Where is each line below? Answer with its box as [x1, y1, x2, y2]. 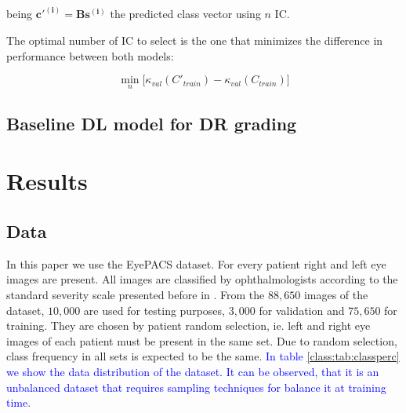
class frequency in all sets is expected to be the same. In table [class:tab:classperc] [6, 348, 400, 364]
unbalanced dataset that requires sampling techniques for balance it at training [6, 378, 386, 395]
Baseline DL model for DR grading [6, 111, 297, 135]
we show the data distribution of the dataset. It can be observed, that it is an [6, 363, 379, 379]
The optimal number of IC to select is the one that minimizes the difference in [6, 32, 383, 49]
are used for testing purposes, [83, 302, 225, 318]
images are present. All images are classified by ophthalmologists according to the [6, 271, 398, 287]
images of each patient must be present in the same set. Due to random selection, [6, 332, 397, 349]
